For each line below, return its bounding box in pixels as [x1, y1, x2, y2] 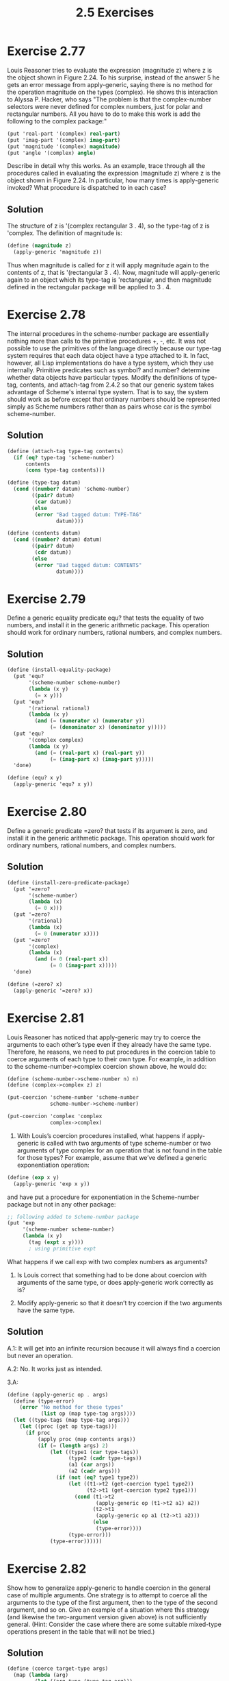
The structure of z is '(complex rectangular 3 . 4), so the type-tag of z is [7, 221, 210, 230]
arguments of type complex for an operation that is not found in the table [16, 1146, 222, 1154]
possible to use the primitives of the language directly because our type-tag [7, 344, 221, 352]
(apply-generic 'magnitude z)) [13, 249, 103, 256]
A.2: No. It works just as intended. [7, 1364, 103, 1372]
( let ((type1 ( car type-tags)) [50, 1449, 139, 1455]
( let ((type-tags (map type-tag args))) [13, 1417, 130, 1424]
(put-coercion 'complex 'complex [7, 1113, 103, 1120]
